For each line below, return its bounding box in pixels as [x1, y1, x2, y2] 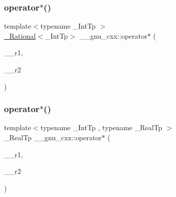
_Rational [4, 30, 36, 41]
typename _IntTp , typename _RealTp [40, 122, 162, 133]
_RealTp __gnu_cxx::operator [4, 132, 102, 142]
